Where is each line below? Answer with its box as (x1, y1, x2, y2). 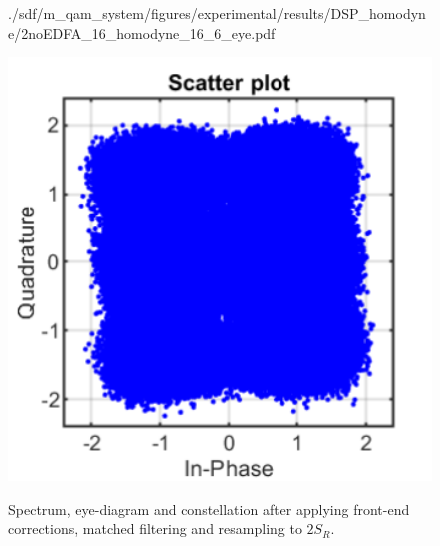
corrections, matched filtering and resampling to (8, 518, 302, 539)
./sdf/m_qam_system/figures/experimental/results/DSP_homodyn (8, 3, 426, 23)
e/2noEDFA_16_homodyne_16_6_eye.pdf (8, 22, 276, 43)
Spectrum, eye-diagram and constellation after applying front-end (8, 498, 410, 519)
